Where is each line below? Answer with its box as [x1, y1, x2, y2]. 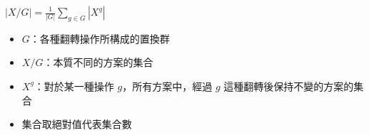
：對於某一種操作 [34, 78, 114, 93]
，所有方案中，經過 [122, 78, 213, 93]
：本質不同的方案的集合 [43, 55, 153, 70]
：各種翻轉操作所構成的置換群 [29, 31, 170, 45]
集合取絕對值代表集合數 [21, 117, 132, 131]
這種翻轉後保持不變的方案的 [223, 78, 354, 93]
